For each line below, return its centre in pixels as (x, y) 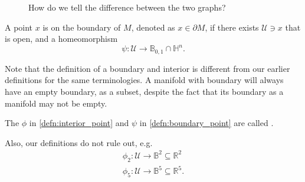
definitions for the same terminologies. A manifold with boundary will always (144, 80)
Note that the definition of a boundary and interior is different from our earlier (147, 68)
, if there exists (232, 27)
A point (19, 27)
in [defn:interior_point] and (79, 123)
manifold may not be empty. (56, 103)
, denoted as (153, 27)
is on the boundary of (82, 27)
